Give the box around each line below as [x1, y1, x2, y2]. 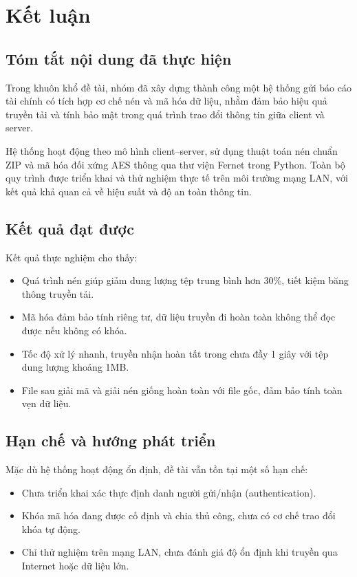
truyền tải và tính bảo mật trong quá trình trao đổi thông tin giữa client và [6, 107, 325, 121]
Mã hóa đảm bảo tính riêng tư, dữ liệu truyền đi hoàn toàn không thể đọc [21, 309, 336, 324]
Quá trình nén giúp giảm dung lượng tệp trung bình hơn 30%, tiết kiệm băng [21, 273, 349, 287]
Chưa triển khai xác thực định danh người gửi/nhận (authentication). [21, 485, 316, 499]
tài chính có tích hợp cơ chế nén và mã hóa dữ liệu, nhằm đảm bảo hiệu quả [6, 94, 327, 108]
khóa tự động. [21, 521, 80, 536]
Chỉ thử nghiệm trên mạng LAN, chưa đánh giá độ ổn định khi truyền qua [21, 545, 338, 559]
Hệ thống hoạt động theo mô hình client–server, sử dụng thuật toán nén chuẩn [6, 143, 338, 157]
